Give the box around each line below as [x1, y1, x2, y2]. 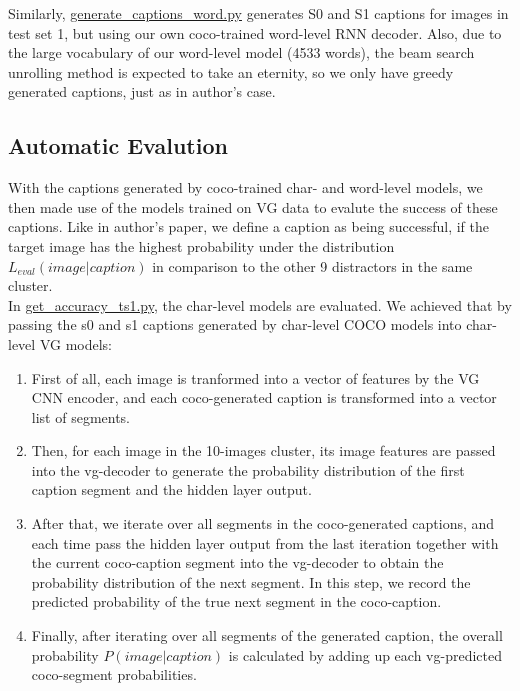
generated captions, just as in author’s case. [8, 81, 276, 102]
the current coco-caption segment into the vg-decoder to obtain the [31, 552, 444, 573]
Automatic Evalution [8, 130, 228, 161]
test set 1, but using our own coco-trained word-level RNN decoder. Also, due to [8, 22, 502, 43]
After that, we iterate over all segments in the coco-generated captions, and [31, 513, 495, 534]
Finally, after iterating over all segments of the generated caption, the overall [31, 625, 503, 646]
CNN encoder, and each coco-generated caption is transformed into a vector [31, 387, 497, 408]
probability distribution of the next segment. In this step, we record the [31, 571, 471, 592]
